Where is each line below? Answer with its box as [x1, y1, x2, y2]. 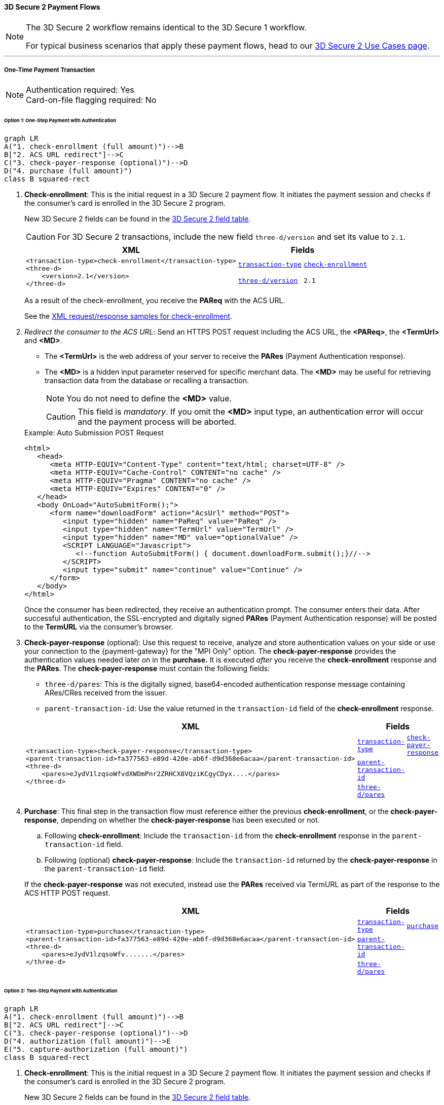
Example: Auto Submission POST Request [24, 428, 164, 437]
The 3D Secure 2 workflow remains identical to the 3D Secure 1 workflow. [26, 22, 307, 32]
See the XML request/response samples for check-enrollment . [24, 312, 233, 321]
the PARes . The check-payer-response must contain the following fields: [24, 664, 270, 673]
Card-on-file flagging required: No [26, 95, 157, 105]
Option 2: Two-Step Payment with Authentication [4, 987, 118, 993]
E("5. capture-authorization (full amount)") [4, 1045, 188, 1053]
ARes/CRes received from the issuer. [45, 688, 167, 697]
